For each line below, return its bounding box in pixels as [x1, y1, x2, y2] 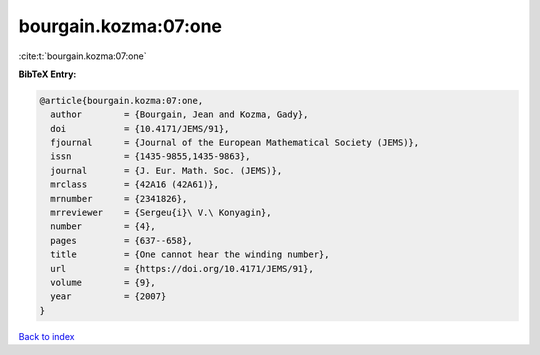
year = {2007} [50, 291, 167, 302]
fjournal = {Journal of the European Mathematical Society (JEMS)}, [50, 137, 420, 149]
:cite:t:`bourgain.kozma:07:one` [18, 50, 147, 62]
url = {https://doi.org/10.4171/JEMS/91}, [50, 263, 314, 274]
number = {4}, [50, 221, 157, 232]
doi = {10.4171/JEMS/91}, [50, 123, 230, 134]
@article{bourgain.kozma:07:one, [39, 95, 204, 106]
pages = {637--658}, [50, 235, 194, 246]
